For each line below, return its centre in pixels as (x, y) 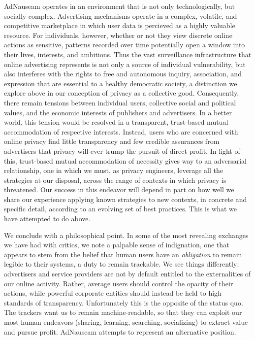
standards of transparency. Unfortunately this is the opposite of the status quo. (124, 302)
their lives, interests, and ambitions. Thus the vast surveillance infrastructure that (128, 54)
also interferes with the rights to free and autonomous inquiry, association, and (123, 74)
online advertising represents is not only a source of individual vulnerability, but (125, 64)
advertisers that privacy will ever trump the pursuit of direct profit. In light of (122, 151)
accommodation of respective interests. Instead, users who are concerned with (121, 131)
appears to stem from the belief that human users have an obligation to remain (123, 254)
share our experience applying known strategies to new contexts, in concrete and (126, 199)
